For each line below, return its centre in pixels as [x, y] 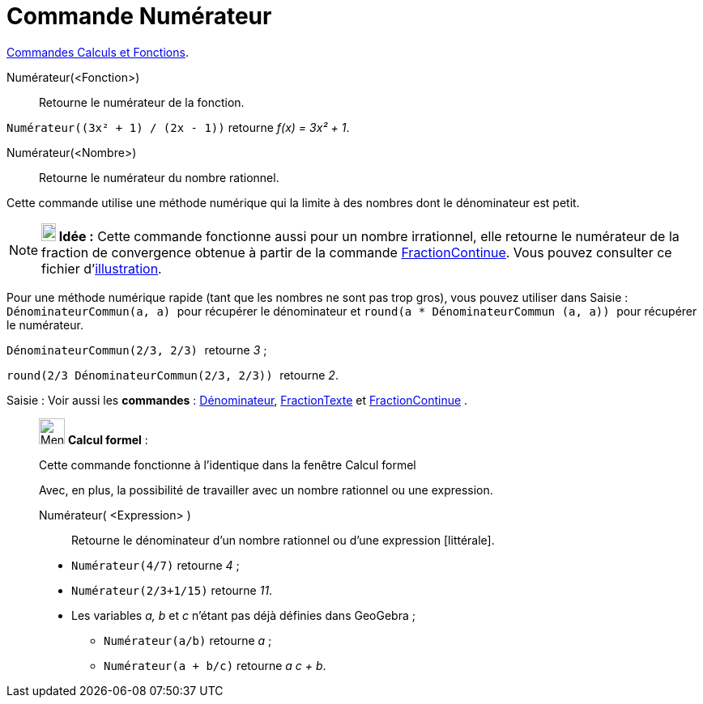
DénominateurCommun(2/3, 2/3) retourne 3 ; [137, 350]
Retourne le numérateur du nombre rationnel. [159, 177]
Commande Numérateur [139, 16]
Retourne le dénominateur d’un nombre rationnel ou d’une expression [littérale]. [283, 540]
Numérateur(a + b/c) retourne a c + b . [215, 665]
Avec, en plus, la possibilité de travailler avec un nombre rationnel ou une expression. [266, 490]
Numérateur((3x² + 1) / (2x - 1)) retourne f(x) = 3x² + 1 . [178, 127]
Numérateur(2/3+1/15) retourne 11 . [172, 590]
